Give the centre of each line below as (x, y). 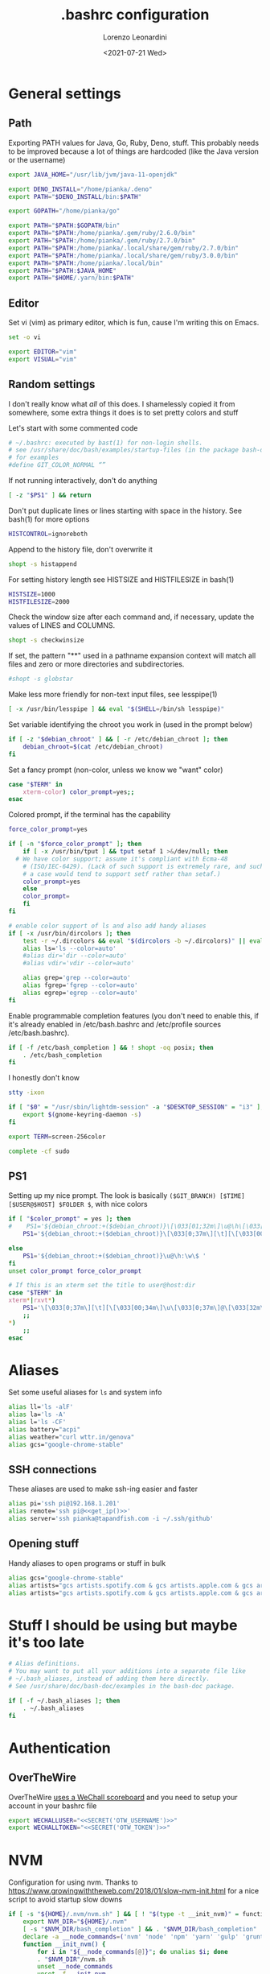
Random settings (52, 384)
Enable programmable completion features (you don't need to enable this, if (134, 1015)
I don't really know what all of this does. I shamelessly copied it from (122, 403)
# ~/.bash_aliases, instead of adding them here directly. (109, 1679)
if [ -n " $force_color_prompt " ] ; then (75, 844)
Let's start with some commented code (73, 427)
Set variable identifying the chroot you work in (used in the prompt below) (131, 725)
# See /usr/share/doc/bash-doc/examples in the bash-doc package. (122, 1687)
